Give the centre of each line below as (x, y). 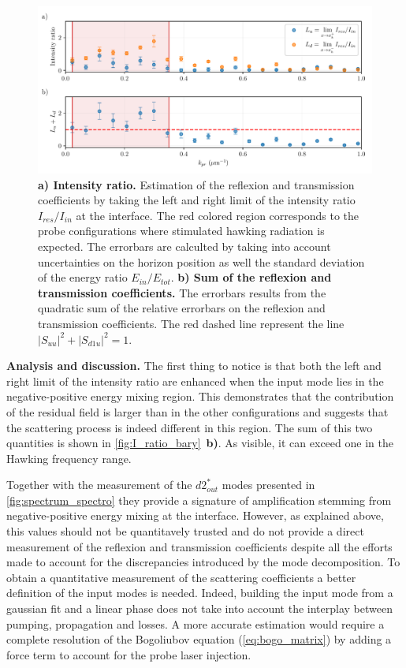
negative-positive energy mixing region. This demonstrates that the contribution (200, 396)
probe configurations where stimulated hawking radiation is (181, 231)
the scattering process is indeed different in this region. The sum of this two (190, 427)
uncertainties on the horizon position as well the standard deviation (201, 261)
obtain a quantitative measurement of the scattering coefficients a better (181, 577)
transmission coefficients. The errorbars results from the (182, 292)
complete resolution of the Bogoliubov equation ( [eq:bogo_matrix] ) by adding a (199, 639)
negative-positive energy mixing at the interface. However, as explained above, (195, 515)
